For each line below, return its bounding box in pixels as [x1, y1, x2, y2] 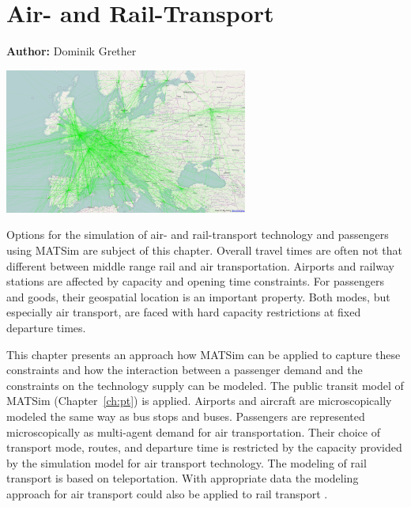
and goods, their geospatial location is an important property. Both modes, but [6, 288, 390, 305]
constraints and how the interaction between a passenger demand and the [6, 361, 363, 378]
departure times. [6, 320, 86, 335]
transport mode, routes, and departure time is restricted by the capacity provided [6, 439, 402, 456]
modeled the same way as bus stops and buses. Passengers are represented [6, 407, 365, 424]
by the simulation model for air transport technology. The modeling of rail [6, 454, 367, 471]
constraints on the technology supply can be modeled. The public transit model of [6, 376, 404, 393]
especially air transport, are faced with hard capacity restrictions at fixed [6, 304, 361, 320]
